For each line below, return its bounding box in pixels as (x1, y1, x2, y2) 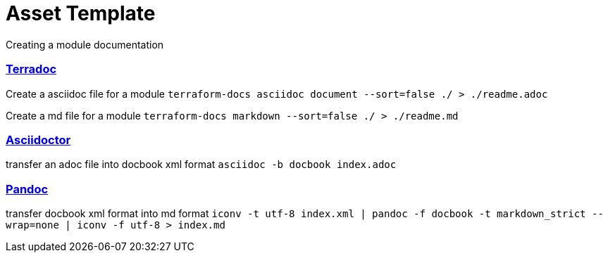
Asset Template (6, 1, 156, 25)
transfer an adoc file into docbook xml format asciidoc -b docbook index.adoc (6, 158, 397, 171)
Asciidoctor (6, 132, 71, 147)
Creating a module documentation (6, 38, 164, 51)
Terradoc (6, 62, 57, 77)
